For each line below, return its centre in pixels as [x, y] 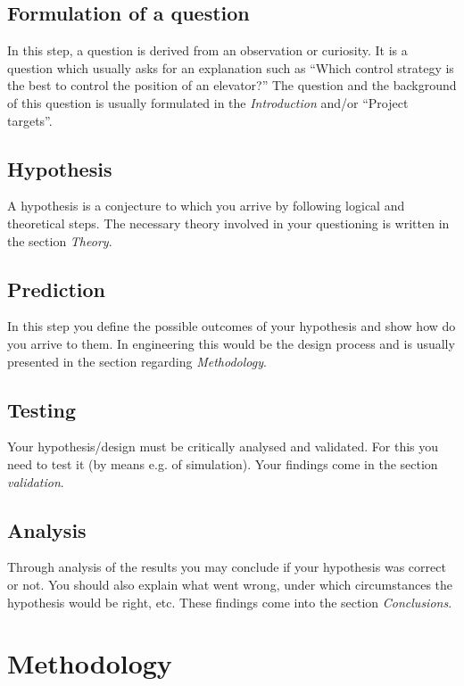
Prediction [56, 289]
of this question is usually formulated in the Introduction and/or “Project [208, 102]
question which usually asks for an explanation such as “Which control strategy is [231, 67]
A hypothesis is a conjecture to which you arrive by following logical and [206, 206]
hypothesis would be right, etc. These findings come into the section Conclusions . [230, 602]
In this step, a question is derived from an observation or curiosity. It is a [207, 50]
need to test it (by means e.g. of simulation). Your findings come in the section [223, 463]
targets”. [30, 120]
